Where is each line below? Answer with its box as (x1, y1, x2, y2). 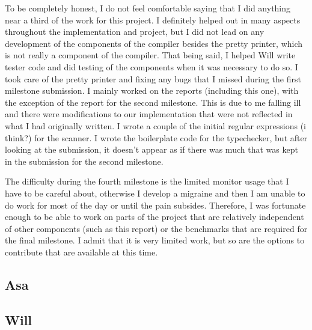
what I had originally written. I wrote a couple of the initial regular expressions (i (5, 119, 306, 132)
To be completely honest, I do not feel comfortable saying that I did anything (5, 2, 291, 14)
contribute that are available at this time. (5, 245, 158, 258)
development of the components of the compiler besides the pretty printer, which (5, 37, 303, 49)
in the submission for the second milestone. (5, 154, 164, 167)
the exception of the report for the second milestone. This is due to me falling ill (5, 96, 301, 108)
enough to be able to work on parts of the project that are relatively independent (5, 210, 304, 223)
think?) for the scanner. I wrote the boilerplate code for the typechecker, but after (5, 131, 308, 144)
